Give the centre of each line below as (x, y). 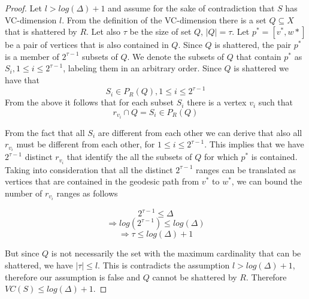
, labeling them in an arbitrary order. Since (142, 68)
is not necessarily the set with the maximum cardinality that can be (176, 253)
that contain (259, 56)
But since (22, 253)
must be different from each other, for (86, 144)
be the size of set (160, 31)
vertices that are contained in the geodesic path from (102, 181)
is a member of (32, 56)
